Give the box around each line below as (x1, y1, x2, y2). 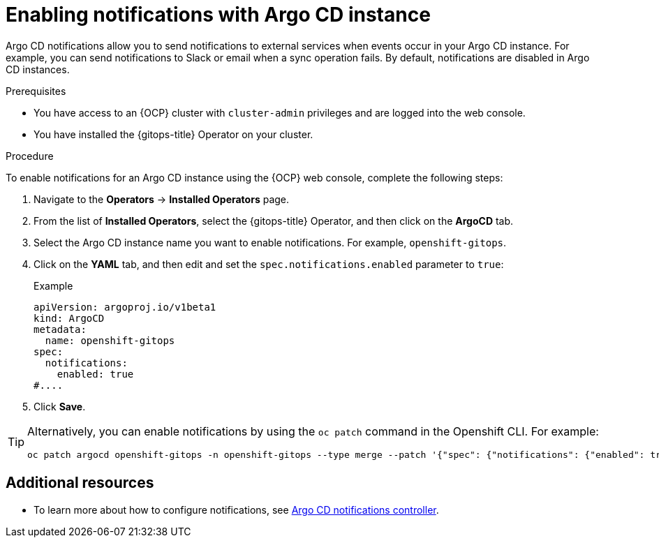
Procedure (6, 149, 54, 162)
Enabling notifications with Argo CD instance (6, 3, 431, 27)
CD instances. (6, 63, 70, 75)
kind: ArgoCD (34, 312, 105, 324)
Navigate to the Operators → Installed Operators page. (34, 193, 290, 205)
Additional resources (6, 474, 154, 492)
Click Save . (34, 400, 86, 412)
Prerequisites (6, 84, 66, 97)
